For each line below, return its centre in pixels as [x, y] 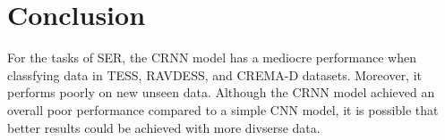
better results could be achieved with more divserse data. [164, 127]
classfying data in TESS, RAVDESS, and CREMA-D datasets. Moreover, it [215, 74]
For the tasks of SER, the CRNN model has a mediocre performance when [212, 58]
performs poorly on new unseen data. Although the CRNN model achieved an [221, 92]
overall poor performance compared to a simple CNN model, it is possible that [223, 109]
